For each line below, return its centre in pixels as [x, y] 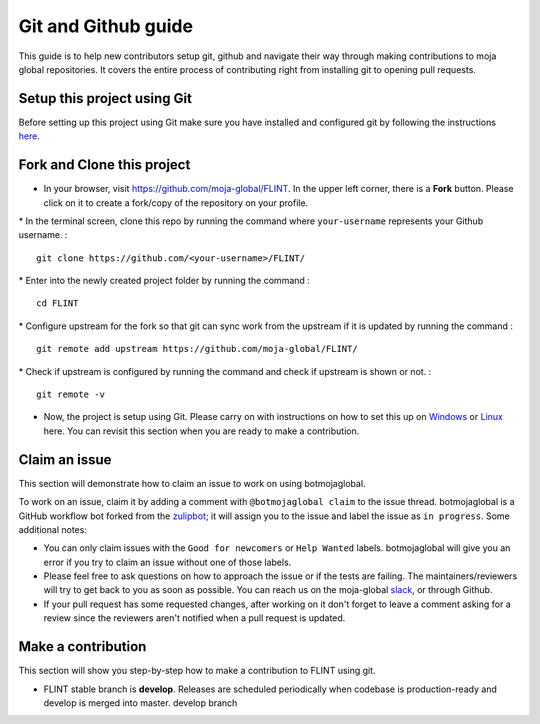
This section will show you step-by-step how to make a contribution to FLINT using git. [197, 671]
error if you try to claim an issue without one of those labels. [167, 562]
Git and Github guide [106, 26]
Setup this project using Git [105, 98]
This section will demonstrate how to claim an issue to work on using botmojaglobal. [192, 483]
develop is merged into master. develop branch [140, 702]
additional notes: [52, 529]
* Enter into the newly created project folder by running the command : [164, 281]
